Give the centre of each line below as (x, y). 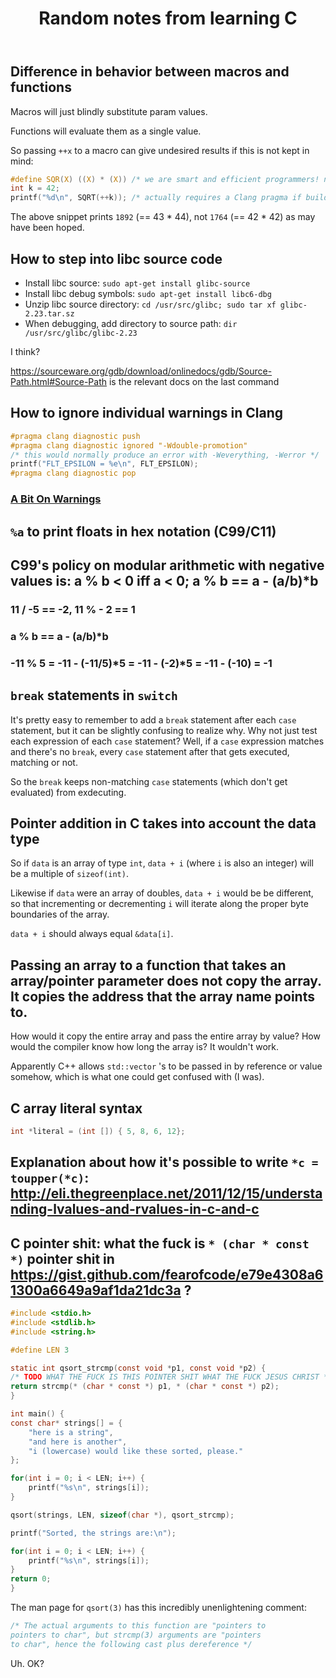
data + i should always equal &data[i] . (92, 934)
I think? (25, 352)
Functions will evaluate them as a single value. (106, 131)
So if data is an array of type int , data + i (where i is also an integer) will (162, 863)
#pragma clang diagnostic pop (73, 473)
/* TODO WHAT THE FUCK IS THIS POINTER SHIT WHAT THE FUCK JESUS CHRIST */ (171, 1377)
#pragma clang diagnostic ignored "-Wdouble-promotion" (129, 445)
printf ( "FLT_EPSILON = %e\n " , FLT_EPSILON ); (104, 464)
